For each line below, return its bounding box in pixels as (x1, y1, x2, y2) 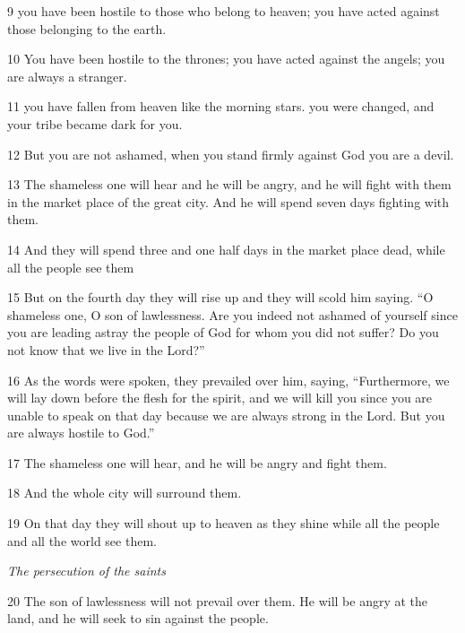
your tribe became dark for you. (7, 114, 183, 133)
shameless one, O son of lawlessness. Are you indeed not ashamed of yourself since (7, 305, 458, 324)
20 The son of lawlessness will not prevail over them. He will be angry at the (7, 591, 428, 610)
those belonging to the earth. (7, 19, 167, 38)
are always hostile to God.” (7, 423, 155, 442)
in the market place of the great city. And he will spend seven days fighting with (7, 192, 450, 211)
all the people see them (7, 257, 134, 276)
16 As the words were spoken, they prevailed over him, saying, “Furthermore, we (7, 370, 450, 389)
